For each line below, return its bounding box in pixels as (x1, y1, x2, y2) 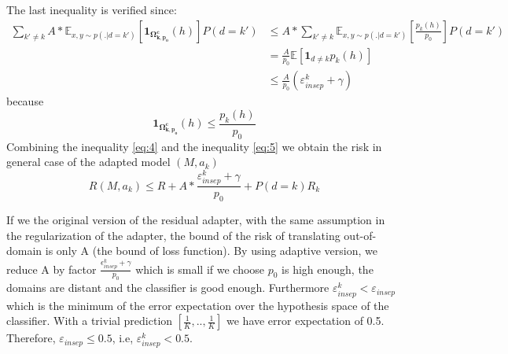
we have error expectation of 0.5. (226, 312, 385, 329)
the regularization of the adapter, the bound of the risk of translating (6, 227, 341, 243)
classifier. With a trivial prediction (6, 312, 173, 329)
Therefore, (6, 330, 56, 346)
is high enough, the (282, 260, 374, 277)
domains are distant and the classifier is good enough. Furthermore (6, 279, 329, 296)
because (6, 93, 44, 109)
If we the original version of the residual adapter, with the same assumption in (6, 211, 385, 227)
